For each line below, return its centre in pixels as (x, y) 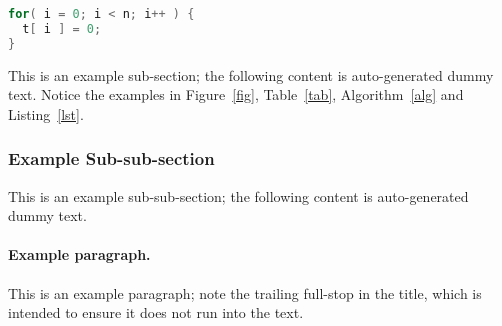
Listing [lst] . (46, 113)
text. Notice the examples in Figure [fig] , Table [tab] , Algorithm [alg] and (236, 94)
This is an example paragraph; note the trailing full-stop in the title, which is (245, 292)
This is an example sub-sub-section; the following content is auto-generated (238, 195)
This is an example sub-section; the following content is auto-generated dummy (251, 74)
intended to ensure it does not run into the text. (156, 312)
